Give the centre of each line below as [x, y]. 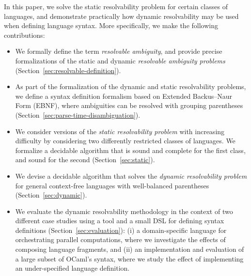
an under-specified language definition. [72, 268]
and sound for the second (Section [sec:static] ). [85, 160]
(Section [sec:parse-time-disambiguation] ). [78, 115]
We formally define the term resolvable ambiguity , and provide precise [119, 51]
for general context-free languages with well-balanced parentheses [112, 185]
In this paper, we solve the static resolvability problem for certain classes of [116, 6]
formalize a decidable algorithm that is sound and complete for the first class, [130, 150]
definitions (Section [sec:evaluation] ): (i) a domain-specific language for [121, 230]
